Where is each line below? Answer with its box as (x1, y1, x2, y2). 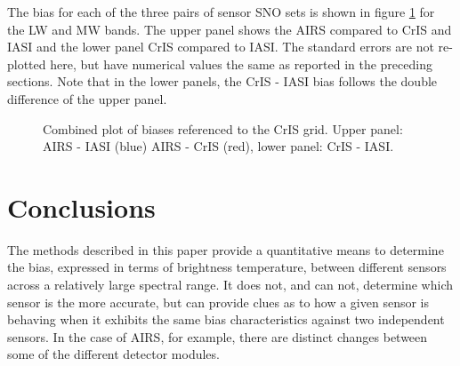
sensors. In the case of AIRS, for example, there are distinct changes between (7, 327, 428, 346)
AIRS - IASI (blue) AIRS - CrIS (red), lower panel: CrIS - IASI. (43, 137, 394, 155)
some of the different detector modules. (7, 345, 220, 363)
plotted (7, 54, 46, 73)
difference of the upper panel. (7, 89, 167, 107)
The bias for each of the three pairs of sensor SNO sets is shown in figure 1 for (7, 3, 435, 20)
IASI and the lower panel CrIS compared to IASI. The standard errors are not (7, 37, 434, 56)
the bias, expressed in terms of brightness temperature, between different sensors (7, 258, 447, 276)
